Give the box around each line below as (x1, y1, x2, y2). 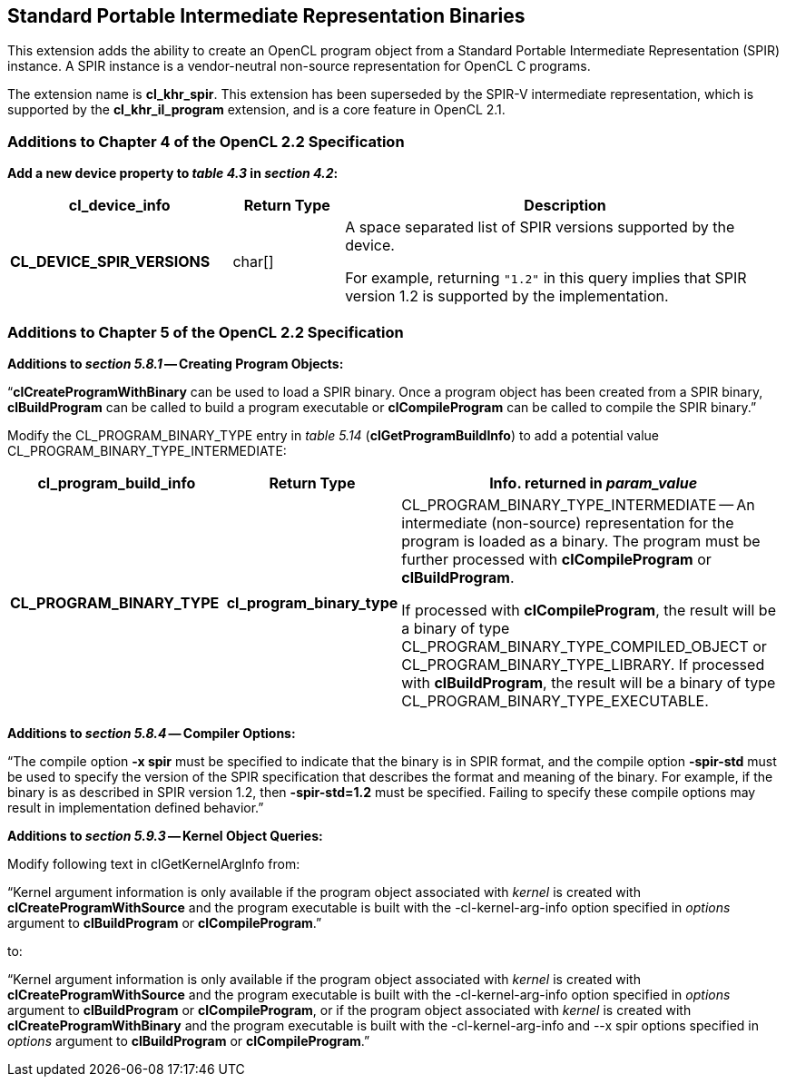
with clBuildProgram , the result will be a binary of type (401, 673, 776, 692)
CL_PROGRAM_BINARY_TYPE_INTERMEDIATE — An (401, 495, 755, 514)
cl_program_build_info (37, 473, 196, 492)
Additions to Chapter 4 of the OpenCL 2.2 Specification (7, 132, 405, 151)
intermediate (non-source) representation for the (401, 513, 734, 532)
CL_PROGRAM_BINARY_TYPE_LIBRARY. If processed (401, 655, 765, 674)
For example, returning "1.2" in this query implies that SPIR (345, 269, 747, 288)
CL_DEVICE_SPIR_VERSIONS (10, 252, 211, 271)
